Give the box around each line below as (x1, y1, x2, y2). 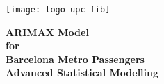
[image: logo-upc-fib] (6, 5, 110, 15)
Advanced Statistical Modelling (6, 65, 159, 80)
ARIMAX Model (6, 24, 89, 39)
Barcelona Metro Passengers (6, 51, 145, 66)
